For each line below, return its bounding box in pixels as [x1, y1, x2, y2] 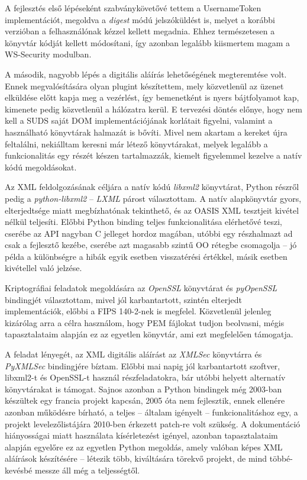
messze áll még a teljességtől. [35, 463, 140, 476]
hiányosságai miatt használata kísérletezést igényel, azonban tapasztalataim [5, 429, 278, 442]
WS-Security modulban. [5, 48, 92, 60]
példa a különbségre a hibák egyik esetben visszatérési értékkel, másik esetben [5, 250, 287, 262]
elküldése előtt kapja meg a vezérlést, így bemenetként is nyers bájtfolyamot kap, [5, 91, 299, 104]
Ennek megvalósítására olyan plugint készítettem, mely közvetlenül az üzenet [5, 79, 284, 92]
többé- [269, 452, 293, 465]
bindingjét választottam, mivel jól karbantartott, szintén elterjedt [5, 293, 242, 305]
